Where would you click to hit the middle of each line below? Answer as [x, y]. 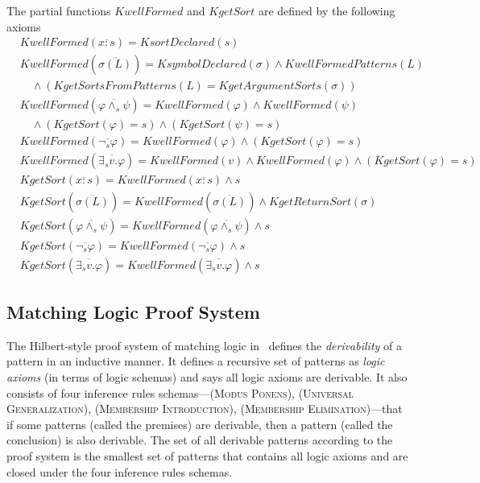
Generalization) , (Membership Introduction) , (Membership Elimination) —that [205, 409]
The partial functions [59, 10]
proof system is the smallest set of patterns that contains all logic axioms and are [207, 455]
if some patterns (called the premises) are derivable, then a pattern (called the [200, 424]
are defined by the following [327, 10]
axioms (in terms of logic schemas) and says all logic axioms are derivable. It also [207, 376]
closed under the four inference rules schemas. [120, 471]
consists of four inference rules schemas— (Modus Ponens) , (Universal [180, 392]
